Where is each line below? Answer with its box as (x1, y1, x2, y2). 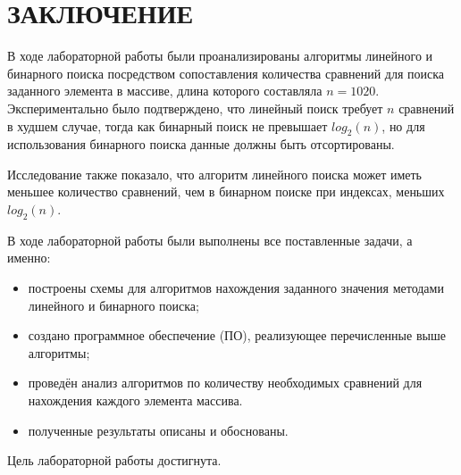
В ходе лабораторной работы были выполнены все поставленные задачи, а (7, 230, 413, 249)
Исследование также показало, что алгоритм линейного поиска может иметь (7, 164, 422, 183)
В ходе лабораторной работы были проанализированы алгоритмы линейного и (7, 46, 433, 65)
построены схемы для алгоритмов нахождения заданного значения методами (28, 279, 444, 297)
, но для (381, 116, 425, 135)
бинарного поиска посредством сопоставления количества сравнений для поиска (7, 63, 445, 82)
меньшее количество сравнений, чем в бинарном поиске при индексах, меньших (7, 182, 445, 201)
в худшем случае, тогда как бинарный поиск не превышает (7, 116, 328, 135)
